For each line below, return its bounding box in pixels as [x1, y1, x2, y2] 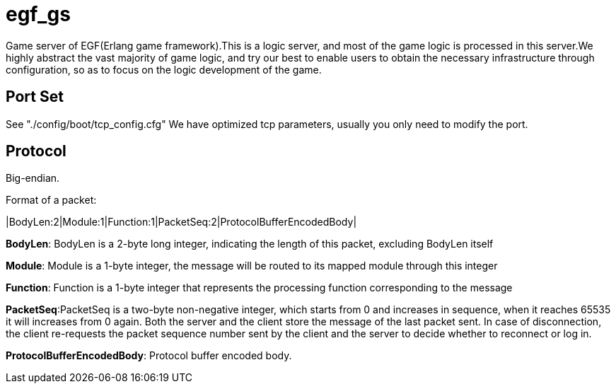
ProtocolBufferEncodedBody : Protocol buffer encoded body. [6, 349, 292, 362]
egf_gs [6, 2, 71, 26]
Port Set [6, 88, 64, 106]
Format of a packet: [6, 194, 97, 207]
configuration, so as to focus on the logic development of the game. [6, 63, 322, 76]
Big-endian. [6, 172, 60, 185]
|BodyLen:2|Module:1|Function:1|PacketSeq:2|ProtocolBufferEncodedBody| [6, 216, 357, 228]
